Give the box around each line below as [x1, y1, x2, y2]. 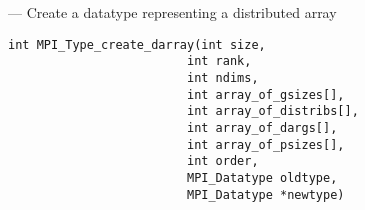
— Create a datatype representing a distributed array [8, 2, 337, 22]
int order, [186, 154, 259, 169]
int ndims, [186, 70, 259, 85]
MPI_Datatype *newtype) [186, 187, 345, 202]
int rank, [186, 54, 252, 69]
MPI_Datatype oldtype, [186, 170, 338, 185]
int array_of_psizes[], [186, 137, 345, 152]
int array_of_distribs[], [186, 104, 359, 119]
